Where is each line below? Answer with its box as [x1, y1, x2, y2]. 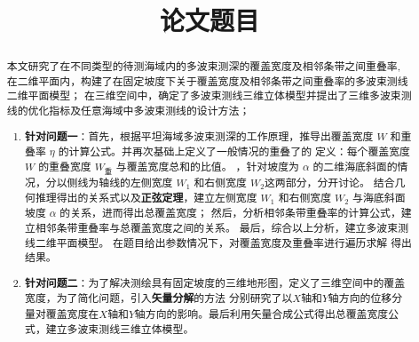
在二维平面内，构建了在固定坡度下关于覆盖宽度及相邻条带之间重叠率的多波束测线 [6, 73, 408, 88]
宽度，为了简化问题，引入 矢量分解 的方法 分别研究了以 [25, 290, 293, 306]
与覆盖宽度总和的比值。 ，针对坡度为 [115, 159, 299, 173]
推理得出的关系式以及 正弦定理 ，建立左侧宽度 [35, 189, 257, 205]
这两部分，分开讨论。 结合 [264, 174, 395, 189]
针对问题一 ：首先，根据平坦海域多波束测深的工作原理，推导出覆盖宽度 [25, 128, 374, 144]
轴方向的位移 [328, 290, 392, 306]
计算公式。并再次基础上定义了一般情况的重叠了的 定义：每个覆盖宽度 [68, 144, 410, 159]
